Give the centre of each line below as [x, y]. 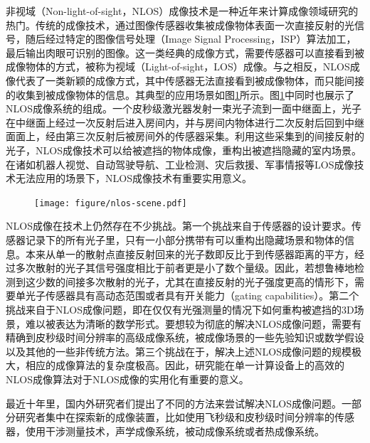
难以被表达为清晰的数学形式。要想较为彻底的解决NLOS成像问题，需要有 [193, 323]
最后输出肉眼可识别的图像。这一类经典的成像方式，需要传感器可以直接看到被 [185, 52]
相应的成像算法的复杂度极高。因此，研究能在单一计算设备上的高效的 [185, 365]
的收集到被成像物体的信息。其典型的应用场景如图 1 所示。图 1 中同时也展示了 [180, 94]
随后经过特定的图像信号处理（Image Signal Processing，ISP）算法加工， [191, 39]
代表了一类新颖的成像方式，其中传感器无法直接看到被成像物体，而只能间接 [190, 80]
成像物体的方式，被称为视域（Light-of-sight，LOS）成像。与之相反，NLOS [178, 66]
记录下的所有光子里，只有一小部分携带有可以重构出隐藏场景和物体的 [185, 239]
